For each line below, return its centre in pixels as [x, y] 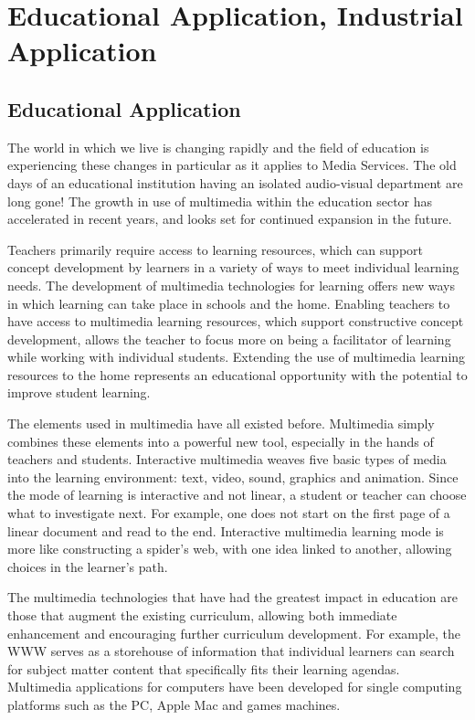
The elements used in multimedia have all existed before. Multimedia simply [221, 424]
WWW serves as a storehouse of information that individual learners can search [231, 651]
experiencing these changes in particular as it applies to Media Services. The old [232, 165]
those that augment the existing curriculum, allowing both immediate [202, 615]
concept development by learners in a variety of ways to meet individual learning [233, 267]
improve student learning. [79, 392]
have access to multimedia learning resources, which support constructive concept [236, 321]
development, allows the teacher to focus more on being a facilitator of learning [229, 339]
